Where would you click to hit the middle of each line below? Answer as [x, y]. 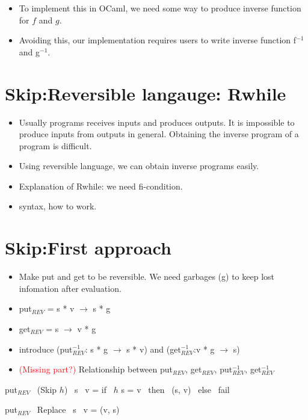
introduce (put [46, 349]
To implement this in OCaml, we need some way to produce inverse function [160, 8]
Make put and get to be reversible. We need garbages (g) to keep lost [146, 276]
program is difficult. [55, 145]
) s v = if [85, 389]
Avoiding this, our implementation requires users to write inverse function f [158, 40]
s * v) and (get [154, 349]
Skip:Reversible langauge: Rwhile [146, 93]
